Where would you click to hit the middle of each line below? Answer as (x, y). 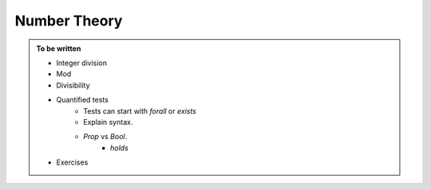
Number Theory (69, 21)
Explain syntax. (108, 122)
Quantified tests (83, 100)
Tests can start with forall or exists (140, 111)
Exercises (72, 162)
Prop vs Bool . (105, 137)
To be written (59, 48)
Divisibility (73, 85)
